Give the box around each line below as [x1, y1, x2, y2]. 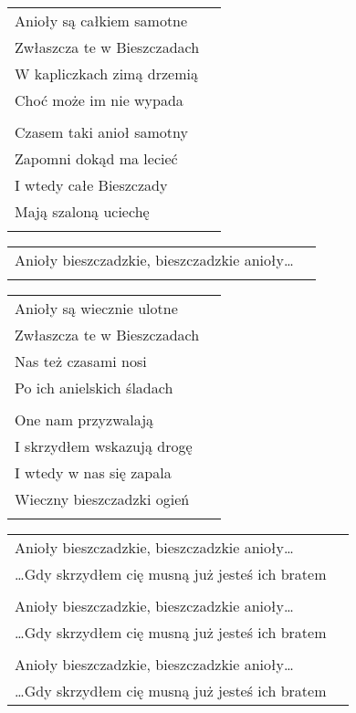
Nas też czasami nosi [15, 351, 147, 372]
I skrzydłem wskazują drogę [15, 435, 193, 456]
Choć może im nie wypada [15, 89, 183, 110]
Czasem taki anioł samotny [15, 121, 188, 142]
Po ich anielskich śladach [15, 377, 173, 398]
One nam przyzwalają [15, 409, 154, 430]
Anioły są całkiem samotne [15, 10, 188, 31]
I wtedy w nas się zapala [15, 462, 172, 483]
